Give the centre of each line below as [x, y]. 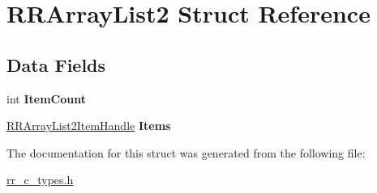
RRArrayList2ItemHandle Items [89, 126]
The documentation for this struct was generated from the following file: [186, 152]
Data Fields [56, 64]
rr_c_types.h [40, 180]
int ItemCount [46, 98]
